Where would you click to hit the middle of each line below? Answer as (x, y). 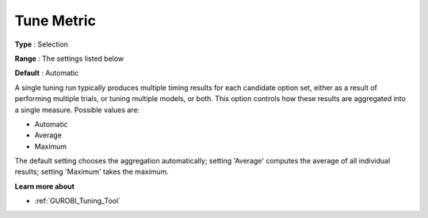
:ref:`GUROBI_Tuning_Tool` (78, 201)
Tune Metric (55, 21)
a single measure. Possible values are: (77, 110)
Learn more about (45, 186)
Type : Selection (42, 44)
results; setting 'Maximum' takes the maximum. (92, 172)
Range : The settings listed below (69, 58)
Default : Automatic (47, 73)
